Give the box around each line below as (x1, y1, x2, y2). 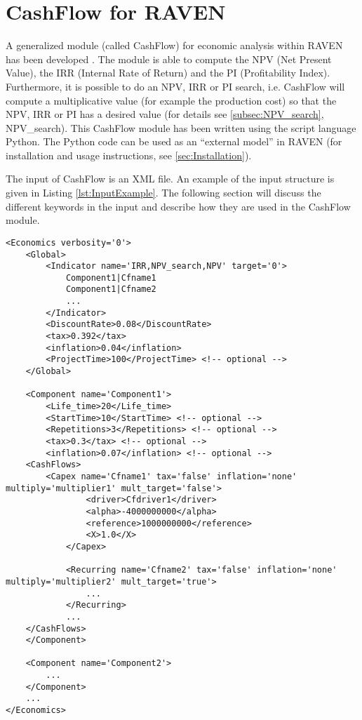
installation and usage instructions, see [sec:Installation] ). (6, 147, 252, 162)
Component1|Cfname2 (65, 284, 156, 295)
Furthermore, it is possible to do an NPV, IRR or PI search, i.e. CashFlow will (6, 79, 345, 93)
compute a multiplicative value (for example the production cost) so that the (6, 93, 337, 107)
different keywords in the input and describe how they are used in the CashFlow (6, 199, 351, 213)
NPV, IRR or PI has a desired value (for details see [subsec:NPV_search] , (6, 107, 324, 121)
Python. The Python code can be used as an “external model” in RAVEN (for (6, 134, 342, 149)
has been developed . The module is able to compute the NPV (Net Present (6, 51, 332, 66)
